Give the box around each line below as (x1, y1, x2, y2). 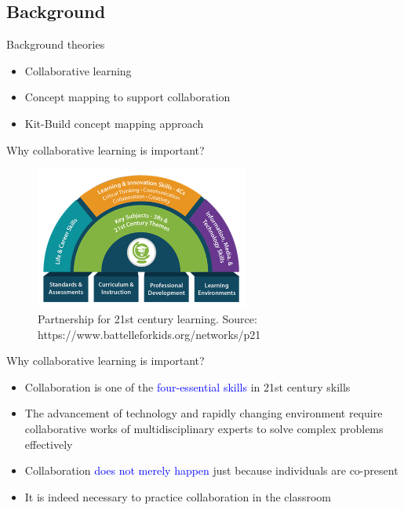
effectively (24, 435, 73, 452)
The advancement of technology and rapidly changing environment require (24, 405, 383, 421)
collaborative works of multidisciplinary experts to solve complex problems (24, 420, 384, 436)
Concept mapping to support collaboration (24, 89, 231, 105)
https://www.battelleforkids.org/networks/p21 (38, 326, 261, 342)
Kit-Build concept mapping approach (24, 115, 204, 131)
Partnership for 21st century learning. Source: (38, 311, 257, 327)
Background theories (6, 36, 105, 53)
